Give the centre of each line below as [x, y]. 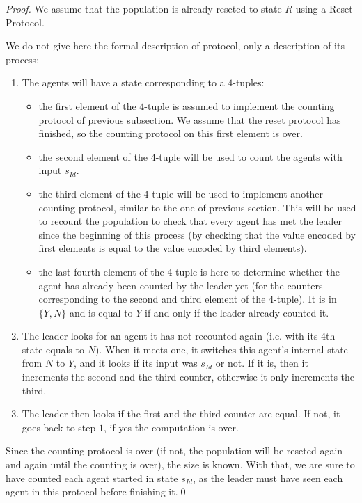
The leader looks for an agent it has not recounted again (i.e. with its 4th [179, 336]
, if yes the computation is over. [171, 427]
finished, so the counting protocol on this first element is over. [171, 133]
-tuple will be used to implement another [236, 193]
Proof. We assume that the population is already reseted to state [144, 8]
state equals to [53, 349]
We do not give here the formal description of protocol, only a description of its [175, 46]
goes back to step [59, 427]
